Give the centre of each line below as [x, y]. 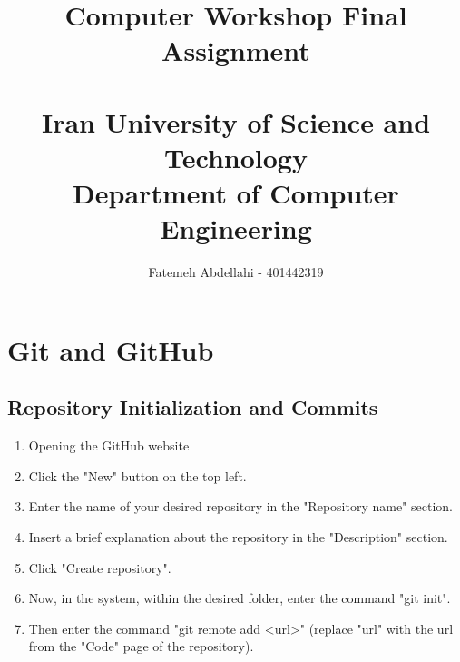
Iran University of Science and [236, 121]
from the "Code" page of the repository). [141, 646]
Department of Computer [236, 193]
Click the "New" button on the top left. [137, 475]
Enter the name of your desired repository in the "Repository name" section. [240, 506]
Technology [236, 157]
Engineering [236, 228]
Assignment [236, 50]
